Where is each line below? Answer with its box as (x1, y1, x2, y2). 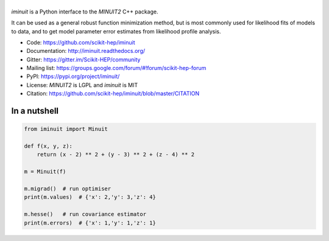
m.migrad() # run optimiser (24, 186, 111, 192)
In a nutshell (11, 106, 59, 116)
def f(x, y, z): (24, 143, 73, 150)
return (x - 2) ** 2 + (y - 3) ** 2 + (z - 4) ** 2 (37, 151, 195, 158)
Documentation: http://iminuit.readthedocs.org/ (26, 47, 146, 55)
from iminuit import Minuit (24, 125, 108, 133)
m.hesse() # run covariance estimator (24, 211, 146, 218)
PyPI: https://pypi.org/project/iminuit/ (26, 73, 120, 80)
